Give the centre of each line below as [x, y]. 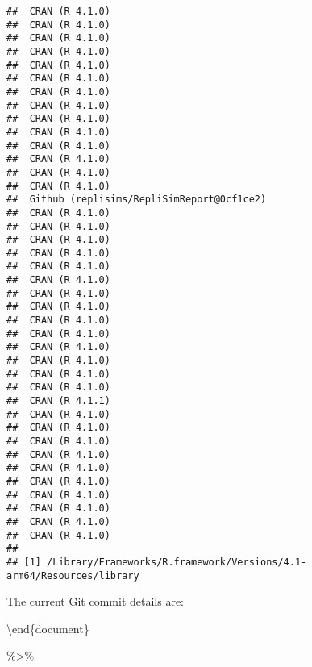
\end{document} [48, 628]
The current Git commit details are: [95, 601]
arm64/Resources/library [73, 575]
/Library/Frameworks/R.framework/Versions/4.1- [177, 562]
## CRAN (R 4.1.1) [58, 401]
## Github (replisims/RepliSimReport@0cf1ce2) [137, 200]
